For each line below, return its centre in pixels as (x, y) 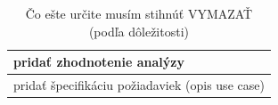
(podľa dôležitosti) (139, 31)
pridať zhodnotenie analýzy (99, 62)
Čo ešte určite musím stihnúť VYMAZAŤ (139, 13)
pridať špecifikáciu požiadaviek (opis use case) (139, 85)
